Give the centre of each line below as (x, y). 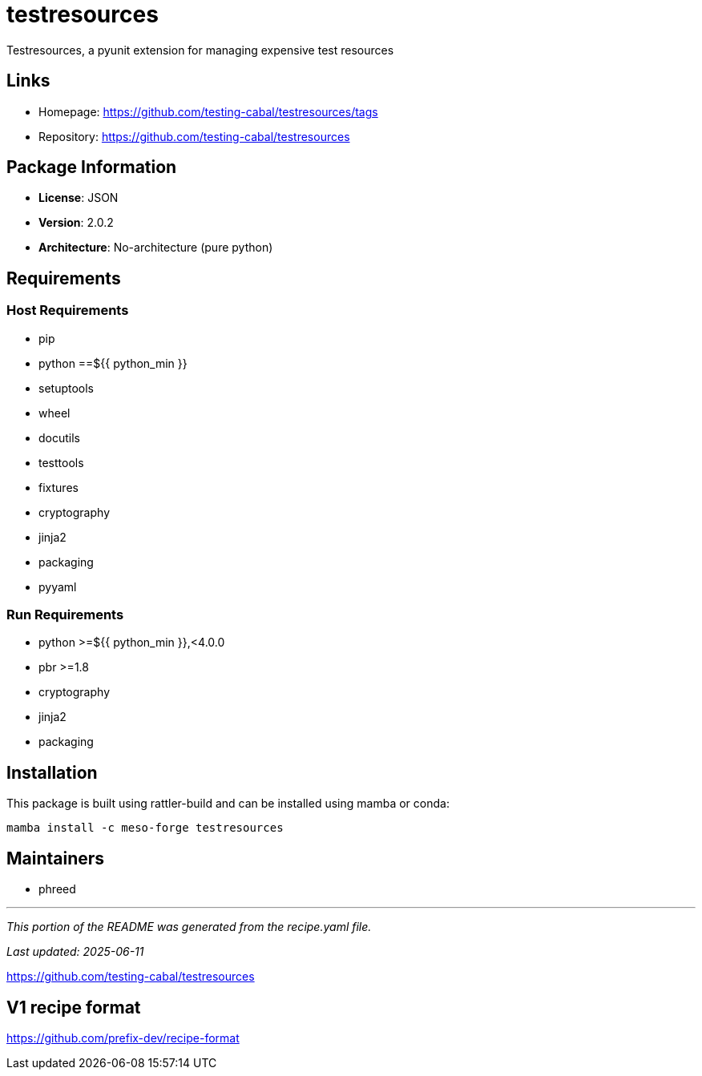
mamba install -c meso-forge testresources (145, 828)
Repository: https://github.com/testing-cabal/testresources (194, 136)
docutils (59, 437)
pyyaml (58, 586)
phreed (57, 889)
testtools (61, 462)
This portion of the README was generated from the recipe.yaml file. (189, 927)
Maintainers (56, 858)
